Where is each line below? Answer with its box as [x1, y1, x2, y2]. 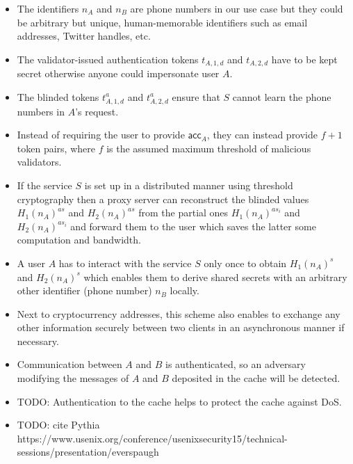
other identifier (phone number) [17, 283, 152, 298]
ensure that [172, 89, 220, 104]
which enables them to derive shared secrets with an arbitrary [83, 269, 347, 284]
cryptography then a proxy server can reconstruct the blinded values [17, 191, 309, 206]
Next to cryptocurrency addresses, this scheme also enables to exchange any [17, 306, 340, 321]
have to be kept [271, 51, 338, 66]
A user [17, 255, 45, 270]
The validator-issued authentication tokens [17, 51, 199, 66]
